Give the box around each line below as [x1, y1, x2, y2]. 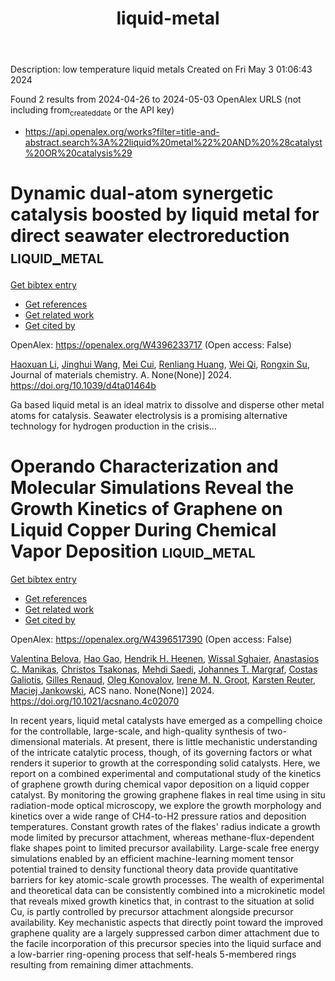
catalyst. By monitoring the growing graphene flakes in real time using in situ [10, 788, 326, 801]
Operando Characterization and [10, 455, 279, 478]
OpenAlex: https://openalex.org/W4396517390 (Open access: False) [10, 633, 293, 645]
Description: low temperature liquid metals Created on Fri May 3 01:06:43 [10, 63, 313, 76]
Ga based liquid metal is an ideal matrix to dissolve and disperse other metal [10, 398, 325, 411]
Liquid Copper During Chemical [10, 519, 277, 542]
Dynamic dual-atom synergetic [10, 182, 274, 205]
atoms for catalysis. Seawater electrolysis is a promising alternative [10, 409, 288, 421]
